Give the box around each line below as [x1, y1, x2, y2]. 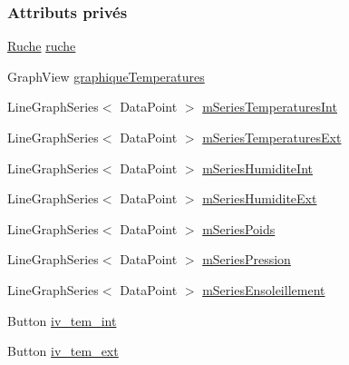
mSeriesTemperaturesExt [202, 128, 342, 146]
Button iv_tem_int [7, 311, 117, 330]
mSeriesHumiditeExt [202, 189, 317, 208]
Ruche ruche [7, 36, 76, 55]
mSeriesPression [202, 250, 291, 269]
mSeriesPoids [202, 219, 276, 238]
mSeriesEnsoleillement [202, 280, 325, 299]
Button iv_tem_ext [7, 341, 119, 360]
